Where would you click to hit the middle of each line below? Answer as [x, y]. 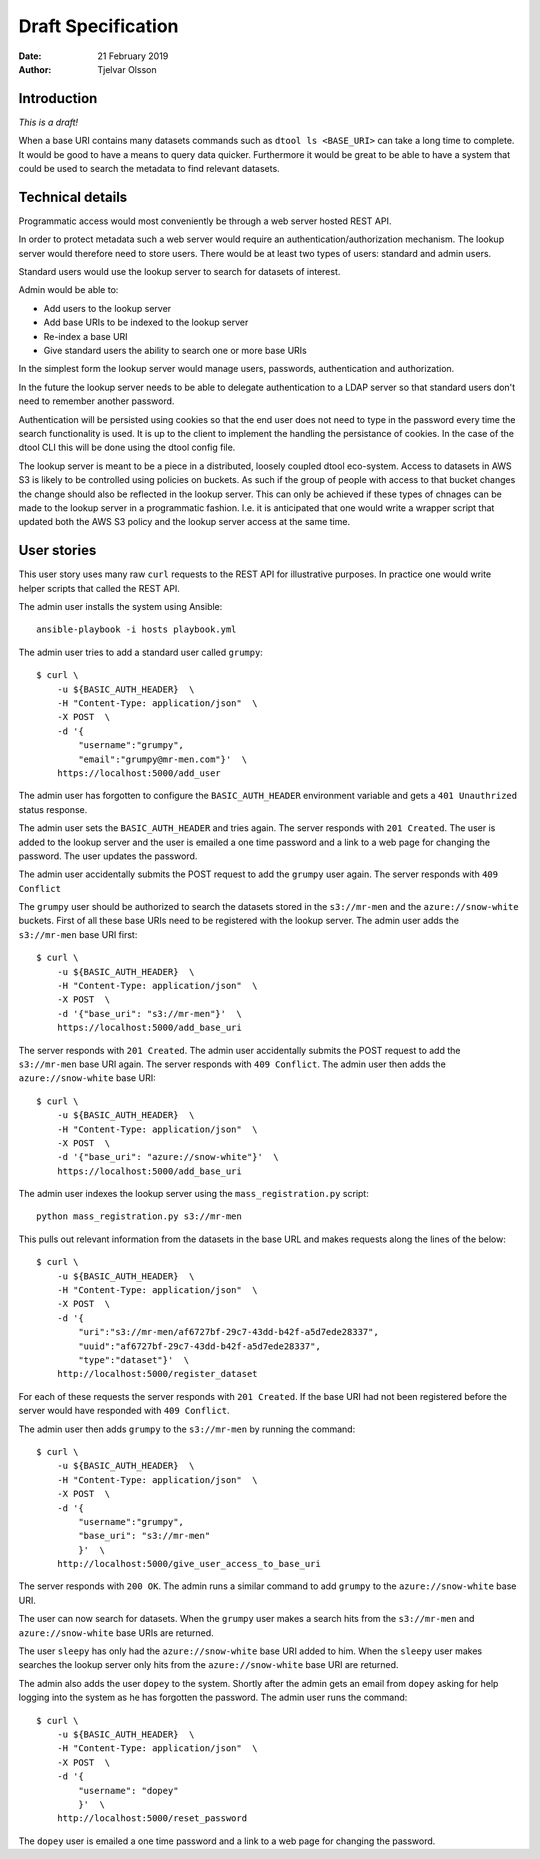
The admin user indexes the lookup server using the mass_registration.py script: [193, 1194]
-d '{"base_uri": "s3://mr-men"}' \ [149, 1013]
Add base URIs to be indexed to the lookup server [146, 322]
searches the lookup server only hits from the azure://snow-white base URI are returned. [208, 1665]
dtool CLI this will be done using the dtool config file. [127, 447]
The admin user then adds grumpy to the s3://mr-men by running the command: [187, 1429]
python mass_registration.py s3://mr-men [139, 1216]
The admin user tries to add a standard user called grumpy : [141, 652]
